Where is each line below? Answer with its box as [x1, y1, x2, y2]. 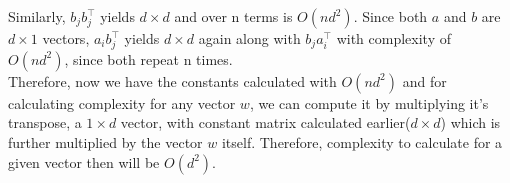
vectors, [42, 28, 90, 48]
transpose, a [8, 112, 82, 133]
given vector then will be [8, 151, 160, 172]
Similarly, [8, 6, 66, 26]
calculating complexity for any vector [8, 92, 236, 113]
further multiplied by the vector [8, 131, 203, 152]
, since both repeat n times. [64, 48, 233, 69]
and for [402, 70, 447, 91]
